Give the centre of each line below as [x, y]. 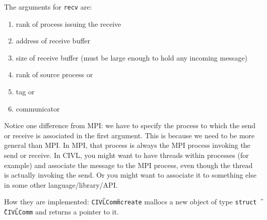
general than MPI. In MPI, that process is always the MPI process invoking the [127, 145]
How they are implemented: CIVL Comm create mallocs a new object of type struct [130, 202]
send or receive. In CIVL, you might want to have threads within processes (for [126, 155]
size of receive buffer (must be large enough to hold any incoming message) [132, 57]
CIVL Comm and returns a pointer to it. [61, 212]
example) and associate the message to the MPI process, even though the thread [128, 165]
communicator [38, 108]
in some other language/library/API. [61, 184]
